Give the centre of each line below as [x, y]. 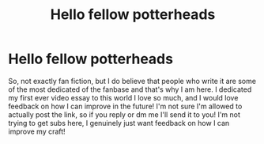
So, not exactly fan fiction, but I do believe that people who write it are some [132, 81]
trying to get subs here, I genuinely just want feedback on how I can [119, 123]
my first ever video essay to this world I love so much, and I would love [123, 97]
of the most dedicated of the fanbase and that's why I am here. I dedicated [130, 89]
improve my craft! [37, 131]
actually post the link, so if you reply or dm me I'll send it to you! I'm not [124, 114]
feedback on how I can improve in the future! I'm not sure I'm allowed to [125, 106]
